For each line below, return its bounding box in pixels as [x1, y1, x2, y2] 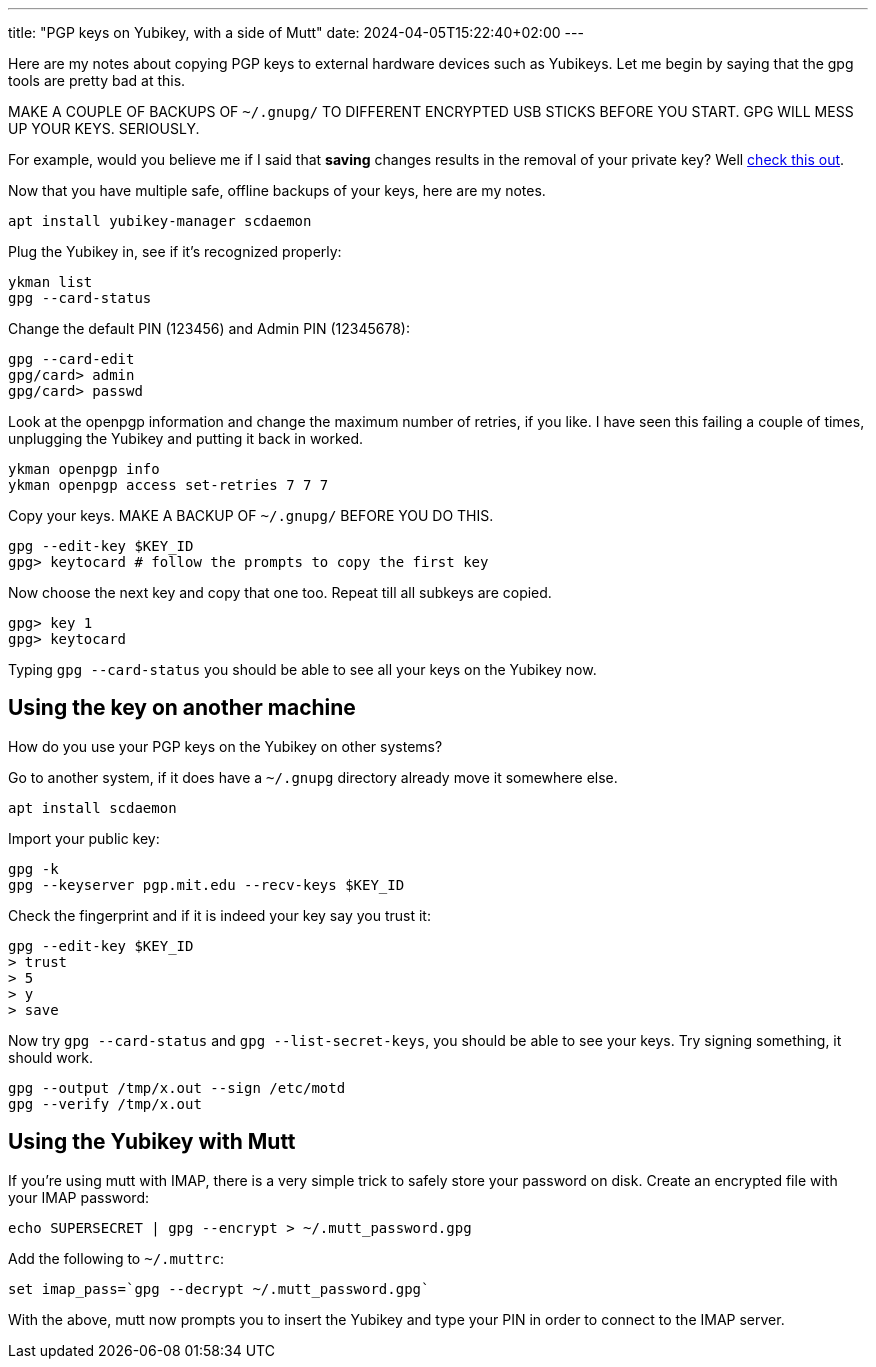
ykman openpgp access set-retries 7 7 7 [8, 477, 329, 493]
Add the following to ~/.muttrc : [8, 1249, 225, 1267]
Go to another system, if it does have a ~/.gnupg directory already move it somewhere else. [8, 768, 618, 786]
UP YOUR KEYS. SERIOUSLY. [8, 120, 200, 137]
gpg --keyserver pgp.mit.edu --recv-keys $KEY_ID [8, 876, 405, 893]
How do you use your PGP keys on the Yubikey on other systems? [8, 737, 443, 755]
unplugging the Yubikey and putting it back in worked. [8, 430, 364, 447]
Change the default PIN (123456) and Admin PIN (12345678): [8, 320, 410, 337]
